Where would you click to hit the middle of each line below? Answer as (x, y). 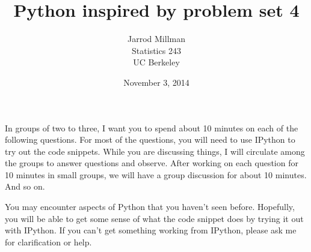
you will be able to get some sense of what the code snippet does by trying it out (154, 218)
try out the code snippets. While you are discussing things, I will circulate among (155, 151)
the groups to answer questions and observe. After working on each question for (152, 163)
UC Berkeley (156, 62)
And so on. (25, 186)
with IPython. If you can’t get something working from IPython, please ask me (151, 230)
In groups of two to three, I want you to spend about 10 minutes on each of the (152, 127)
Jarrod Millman (156, 39)
